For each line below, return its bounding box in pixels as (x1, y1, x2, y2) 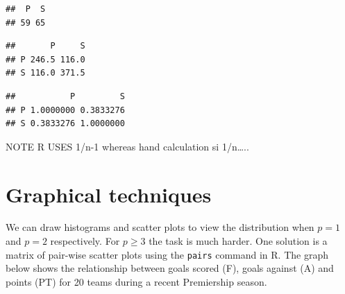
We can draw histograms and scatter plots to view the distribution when (6, 220, 314, 234)
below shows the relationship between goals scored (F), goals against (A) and (6, 261, 334, 275)
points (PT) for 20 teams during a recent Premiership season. (6, 274, 267, 288)
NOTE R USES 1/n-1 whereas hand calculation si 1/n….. (6, 139, 249, 153)
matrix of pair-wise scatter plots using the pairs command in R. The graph (6, 247, 329, 261)
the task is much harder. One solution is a (149, 234, 328, 248)
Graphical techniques (6, 180, 212, 208)
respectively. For (50, 234, 120, 248)
